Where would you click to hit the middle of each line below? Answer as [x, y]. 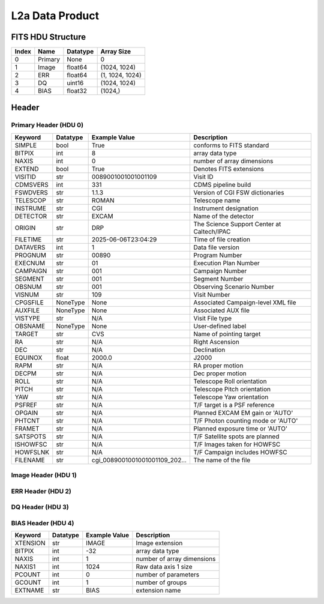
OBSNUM [28, 286]
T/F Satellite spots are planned [236, 436]
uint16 [75, 83]
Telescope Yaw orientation [231, 397]
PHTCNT [27, 420]
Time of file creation [222, 239]
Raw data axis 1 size [164, 567]
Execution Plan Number [226, 263]
